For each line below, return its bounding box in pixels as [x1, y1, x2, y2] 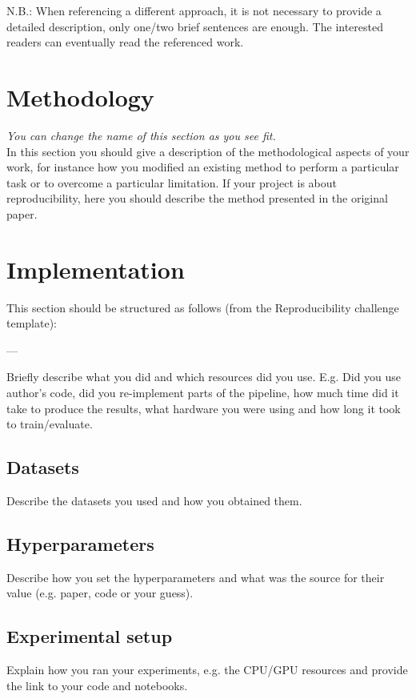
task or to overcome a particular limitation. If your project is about [6, 174, 338, 191]
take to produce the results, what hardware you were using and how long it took [6, 400, 401, 416]
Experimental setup [6, 624, 173, 649]
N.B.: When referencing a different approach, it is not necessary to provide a [6, 2, 382, 18]
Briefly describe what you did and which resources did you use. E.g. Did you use [6, 368, 402, 385]
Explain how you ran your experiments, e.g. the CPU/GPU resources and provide [6, 661, 408, 678]
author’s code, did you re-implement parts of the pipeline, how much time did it [6, 384, 399, 400]
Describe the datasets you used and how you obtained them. [6, 492, 302, 508]
